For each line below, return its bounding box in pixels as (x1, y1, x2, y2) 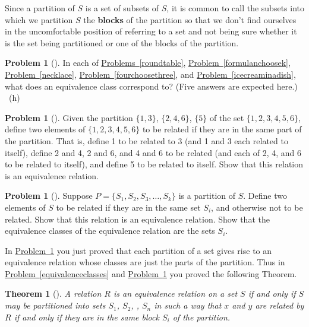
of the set (209, 111, 244, 123)
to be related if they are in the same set (56, 201, 201, 213)
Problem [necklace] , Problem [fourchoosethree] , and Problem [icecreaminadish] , (5, 68, 296, 80)
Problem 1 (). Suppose (5, 189, 93, 202)
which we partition (5, 13, 73, 26)
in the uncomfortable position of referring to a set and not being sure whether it (5, 25, 297, 37)
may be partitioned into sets (5, 299, 106, 312)
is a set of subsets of (85, 2, 159, 14)
